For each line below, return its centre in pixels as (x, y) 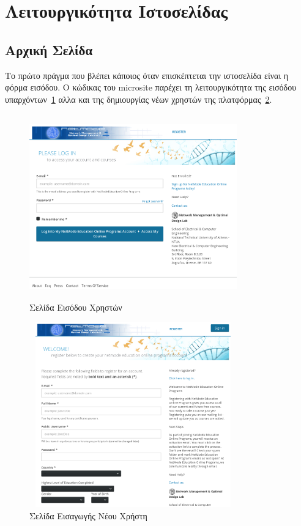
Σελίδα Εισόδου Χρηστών (76, 307)
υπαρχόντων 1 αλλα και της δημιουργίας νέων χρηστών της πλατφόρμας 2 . (139, 99)
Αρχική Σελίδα (49, 49)
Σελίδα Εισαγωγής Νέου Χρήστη (88, 515)
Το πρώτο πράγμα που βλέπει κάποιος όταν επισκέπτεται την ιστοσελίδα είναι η (147, 75)
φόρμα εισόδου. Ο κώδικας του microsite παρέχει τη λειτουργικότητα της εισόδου (151, 87)
